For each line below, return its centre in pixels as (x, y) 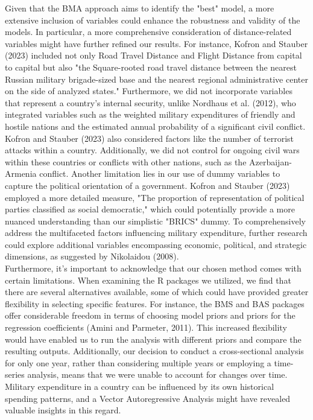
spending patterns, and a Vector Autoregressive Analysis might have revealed (148, 398)
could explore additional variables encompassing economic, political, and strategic (156, 244)
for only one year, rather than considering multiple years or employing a (138, 362)
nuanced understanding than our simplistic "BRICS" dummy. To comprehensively (155, 221)
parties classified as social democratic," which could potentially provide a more (150, 209)
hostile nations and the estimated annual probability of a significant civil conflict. (155, 126)
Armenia (21, 173)
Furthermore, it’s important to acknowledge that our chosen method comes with (153, 268)
